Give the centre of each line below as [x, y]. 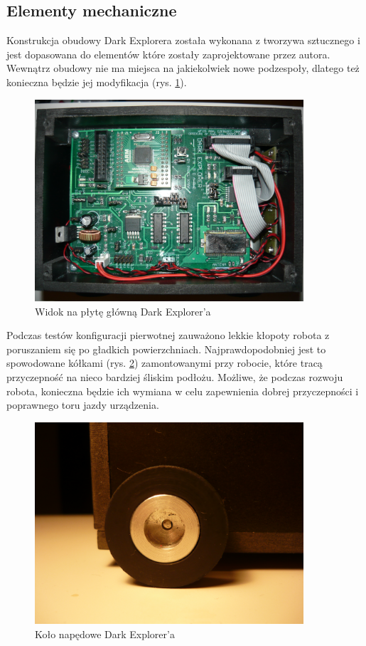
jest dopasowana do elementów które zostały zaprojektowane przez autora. [168, 54]
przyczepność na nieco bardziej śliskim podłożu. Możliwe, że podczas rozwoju [175, 377]
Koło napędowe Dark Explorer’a [105, 634]
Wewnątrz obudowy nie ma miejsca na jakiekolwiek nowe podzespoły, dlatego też [183, 68]
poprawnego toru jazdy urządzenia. [83, 405]
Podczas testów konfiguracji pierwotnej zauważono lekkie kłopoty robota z [168, 335]
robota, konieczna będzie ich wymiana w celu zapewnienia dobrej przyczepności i [183, 391]
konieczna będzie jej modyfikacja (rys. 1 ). [97, 82]
